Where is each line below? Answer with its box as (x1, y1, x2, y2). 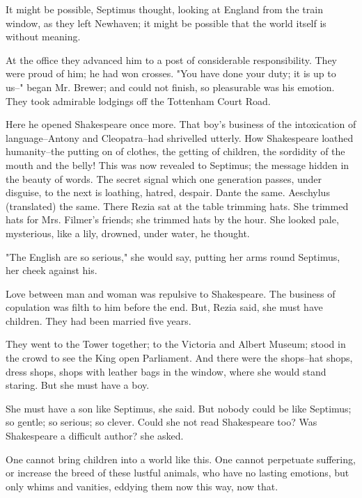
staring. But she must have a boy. (6, 378, 150, 392)
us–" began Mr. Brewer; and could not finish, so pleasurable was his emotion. (6, 79, 335, 94)
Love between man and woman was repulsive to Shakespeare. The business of (6, 286, 336, 300)
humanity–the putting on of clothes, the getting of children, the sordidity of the (6, 144, 345, 159)
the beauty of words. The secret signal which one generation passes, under (6, 171, 322, 186)
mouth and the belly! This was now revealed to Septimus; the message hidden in (6, 157, 349, 172)
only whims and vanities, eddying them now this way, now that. (6, 479, 278, 493)
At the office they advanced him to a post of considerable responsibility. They (6, 52, 337, 67)
